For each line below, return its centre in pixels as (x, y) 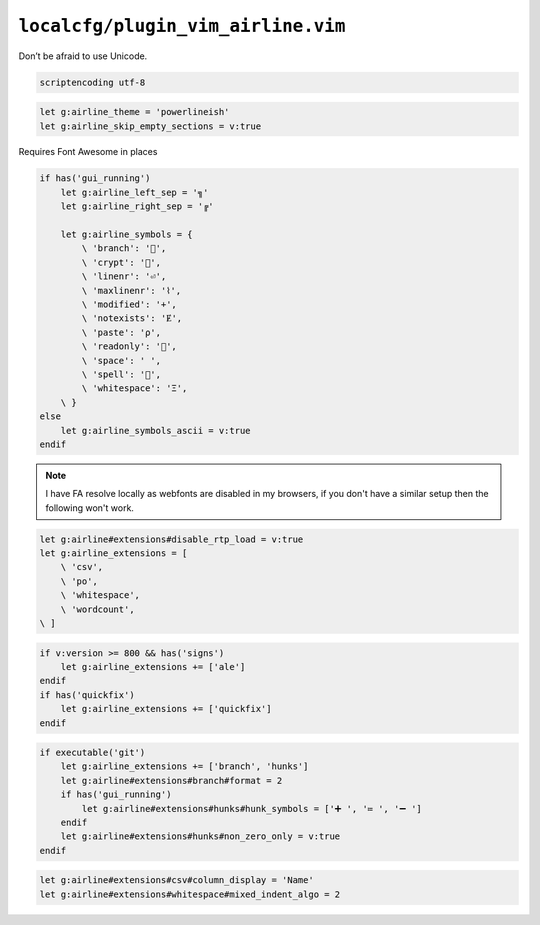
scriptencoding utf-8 (92, 82)
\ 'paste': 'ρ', (121, 332)
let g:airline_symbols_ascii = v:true (155, 430)
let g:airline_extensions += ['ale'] (153, 666)
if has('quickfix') (87, 694)
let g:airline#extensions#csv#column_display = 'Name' (176, 880)
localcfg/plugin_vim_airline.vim (182, 26)
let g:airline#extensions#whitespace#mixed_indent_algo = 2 (190, 894)
